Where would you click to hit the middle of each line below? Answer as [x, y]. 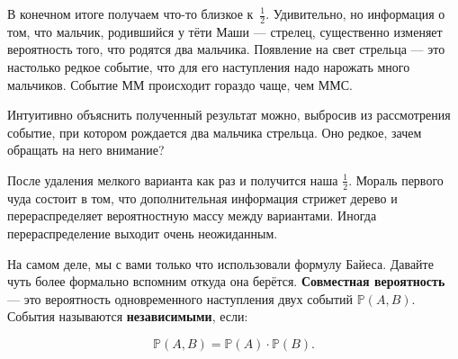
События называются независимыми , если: [128, 316]
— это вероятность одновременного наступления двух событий [180, 298]
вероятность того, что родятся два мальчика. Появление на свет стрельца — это [226, 49]
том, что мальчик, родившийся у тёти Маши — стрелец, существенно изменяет [225, 31]
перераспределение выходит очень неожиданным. [143, 233]
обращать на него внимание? [86, 150]
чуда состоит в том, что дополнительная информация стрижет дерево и [202, 197]
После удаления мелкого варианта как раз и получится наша [173, 179]
